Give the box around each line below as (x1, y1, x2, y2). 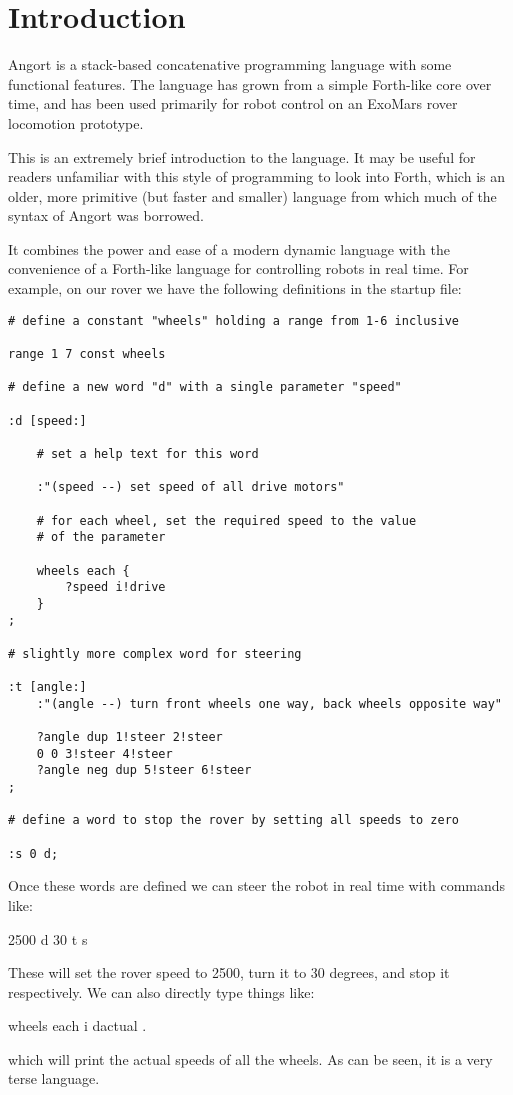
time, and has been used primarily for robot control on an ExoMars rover (8, 93, 458, 114)
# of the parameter (36, 530, 166, 545)
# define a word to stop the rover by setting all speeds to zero (8, 813, 460, 828)
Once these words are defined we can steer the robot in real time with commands (8, 875, 506, 896)
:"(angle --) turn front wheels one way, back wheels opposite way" (36, 696, 502, 711)
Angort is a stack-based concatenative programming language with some (8, 54, 452, 75)
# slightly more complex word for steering (8, 646, 302, 661)
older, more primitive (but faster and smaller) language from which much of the (8, 185, 497, 206)
